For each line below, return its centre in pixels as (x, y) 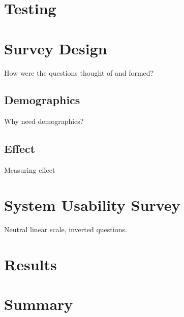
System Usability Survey (92, 204)
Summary (39, 304)
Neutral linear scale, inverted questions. (66, 229)
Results (30, 264)
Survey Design (56, 48)
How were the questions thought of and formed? (79, 72)
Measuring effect (30, 170)
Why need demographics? (44, 121)
